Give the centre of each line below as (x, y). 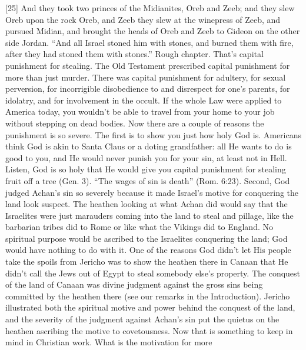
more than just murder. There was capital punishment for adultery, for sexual (146, 77)
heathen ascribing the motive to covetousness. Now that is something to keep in (149, 330)
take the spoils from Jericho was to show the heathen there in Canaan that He (147, 261)
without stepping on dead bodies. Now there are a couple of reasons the (135, 123)
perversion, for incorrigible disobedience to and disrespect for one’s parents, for (148, 89)
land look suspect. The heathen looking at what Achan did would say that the (147, 204)
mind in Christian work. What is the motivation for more (109, 342)
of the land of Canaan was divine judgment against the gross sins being (134, 284)
